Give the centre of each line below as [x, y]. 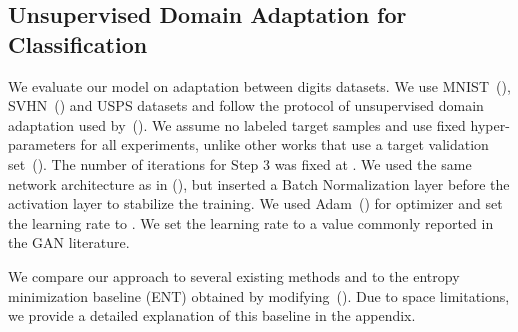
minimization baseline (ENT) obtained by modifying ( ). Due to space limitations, [259, 295]
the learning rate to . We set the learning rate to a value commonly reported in [251, 222]
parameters [42, 144]
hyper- [490, 124]
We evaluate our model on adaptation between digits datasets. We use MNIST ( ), [259, 85]
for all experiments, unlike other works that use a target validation [284, 144]
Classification [78, 43]
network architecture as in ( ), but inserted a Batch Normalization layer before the [259, 183]
